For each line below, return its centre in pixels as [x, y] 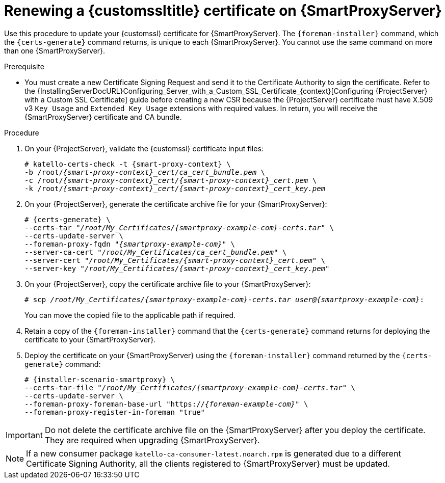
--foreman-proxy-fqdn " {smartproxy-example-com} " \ [130, 244]
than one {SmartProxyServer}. [55, 50]
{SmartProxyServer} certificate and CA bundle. [103, 117]
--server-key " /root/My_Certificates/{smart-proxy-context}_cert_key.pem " [177, 268]
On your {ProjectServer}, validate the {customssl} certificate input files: [144, 148]
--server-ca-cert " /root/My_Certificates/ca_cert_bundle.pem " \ [156, 252]
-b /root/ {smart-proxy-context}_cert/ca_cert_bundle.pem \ [145, 172]
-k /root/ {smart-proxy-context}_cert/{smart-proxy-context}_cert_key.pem [175, 188]
